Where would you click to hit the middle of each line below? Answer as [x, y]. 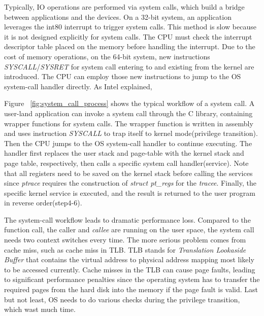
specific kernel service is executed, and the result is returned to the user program [130, 192]
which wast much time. [40, 309]
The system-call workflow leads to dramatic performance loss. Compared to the [127, 219]
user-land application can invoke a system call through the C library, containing [128, 113]
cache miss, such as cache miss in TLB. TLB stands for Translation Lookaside [125, 249]
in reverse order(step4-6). [43, 203]
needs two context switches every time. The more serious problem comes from [125, 240]
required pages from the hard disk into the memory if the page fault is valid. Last [131, 289]
